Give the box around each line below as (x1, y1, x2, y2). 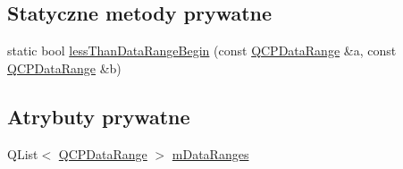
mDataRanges (172, 144, 249, 163)
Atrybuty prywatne (7, 102, 190, 130)
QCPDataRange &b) (7, 58, 122, 77)
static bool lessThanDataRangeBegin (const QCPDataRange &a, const (7, 41, 397, 60)
